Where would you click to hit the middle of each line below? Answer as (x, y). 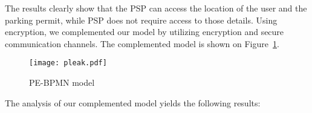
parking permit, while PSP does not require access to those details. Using (141, 20)
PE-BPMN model (62, 82)
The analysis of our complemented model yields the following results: (133, 102)
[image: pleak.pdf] (68, 63)
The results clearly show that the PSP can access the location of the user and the (156, 8)
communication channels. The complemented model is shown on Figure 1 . (142, 43)
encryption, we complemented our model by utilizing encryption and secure (145, 32)
